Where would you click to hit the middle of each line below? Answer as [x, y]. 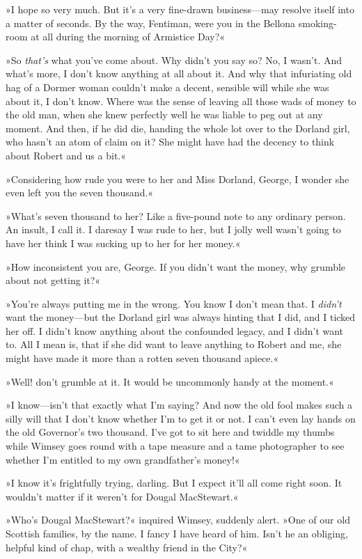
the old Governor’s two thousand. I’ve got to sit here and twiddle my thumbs [170, 432]
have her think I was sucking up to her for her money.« [123, 243]
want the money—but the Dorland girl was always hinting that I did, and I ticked [181, 317]
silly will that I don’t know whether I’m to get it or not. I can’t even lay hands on [181, 418]
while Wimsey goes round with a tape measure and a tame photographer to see [175, 446]
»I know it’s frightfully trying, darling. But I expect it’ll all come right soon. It [174, 483]
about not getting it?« [53, 280]
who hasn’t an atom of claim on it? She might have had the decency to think [170, 142]
